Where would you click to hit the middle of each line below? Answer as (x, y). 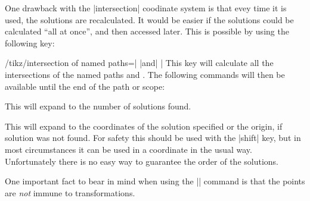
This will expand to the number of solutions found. (98, 106)
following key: (30, 43)
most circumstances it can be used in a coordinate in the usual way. (128, 149)
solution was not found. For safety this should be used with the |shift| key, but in (153, 138)
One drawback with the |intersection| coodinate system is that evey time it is (146, 8)
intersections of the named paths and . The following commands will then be (145, 74)
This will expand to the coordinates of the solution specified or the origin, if (144, 126)
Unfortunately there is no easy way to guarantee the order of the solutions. (142, 161)
